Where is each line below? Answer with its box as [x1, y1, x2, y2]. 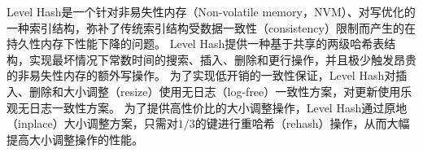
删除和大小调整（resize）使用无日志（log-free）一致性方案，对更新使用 [28, 82, 401, 99]
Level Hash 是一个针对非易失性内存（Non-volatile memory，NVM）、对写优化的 [7, 3, 416, 20]
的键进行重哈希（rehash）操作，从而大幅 [194, 115, 410, 132]
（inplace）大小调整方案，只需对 [7, 115, 178, 132]
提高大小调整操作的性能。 [7, 130, 143, 147]
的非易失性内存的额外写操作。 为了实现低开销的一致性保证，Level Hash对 [7, 67, 396, 84]
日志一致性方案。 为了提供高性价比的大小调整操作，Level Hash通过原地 [28, 98, 408, 116]
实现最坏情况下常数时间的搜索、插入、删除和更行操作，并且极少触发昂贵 [28, 50, 416, 68]
